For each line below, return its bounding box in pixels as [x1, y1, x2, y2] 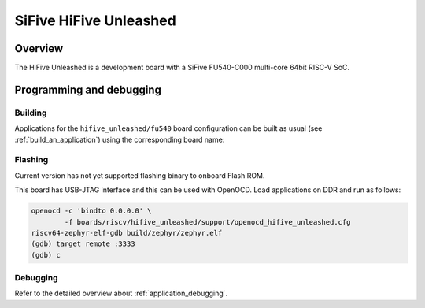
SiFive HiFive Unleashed [14, 12, 176, 29]
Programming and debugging [14, 83, 161, 96]
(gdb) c [31, 250, 61, 259]
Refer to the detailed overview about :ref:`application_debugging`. [14, 288, 228, 299]
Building [14, 107, 47, 118]
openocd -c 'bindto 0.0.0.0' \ [31, 206, 153, 216]
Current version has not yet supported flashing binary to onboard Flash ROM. [14, 170, 265, 180]
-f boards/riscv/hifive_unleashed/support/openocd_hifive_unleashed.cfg [64, 217, 351, 226]
